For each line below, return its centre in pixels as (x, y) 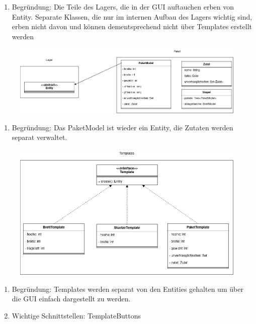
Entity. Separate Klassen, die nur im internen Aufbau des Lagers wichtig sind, (132, 16)
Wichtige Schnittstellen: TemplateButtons (76, 315)
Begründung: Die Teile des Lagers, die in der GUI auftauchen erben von (123, 7)
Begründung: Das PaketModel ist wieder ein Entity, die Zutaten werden (122, 127)
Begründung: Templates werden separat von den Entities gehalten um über (127, 289)
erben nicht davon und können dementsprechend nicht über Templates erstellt (132, 26)
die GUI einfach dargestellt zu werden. (71, 299)
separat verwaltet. (39, 137)
